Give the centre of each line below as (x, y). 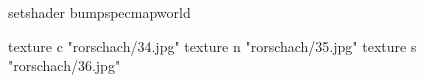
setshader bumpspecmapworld (99, 12)
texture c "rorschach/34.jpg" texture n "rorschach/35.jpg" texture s (212, 45)
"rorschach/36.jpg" (64, 65)
